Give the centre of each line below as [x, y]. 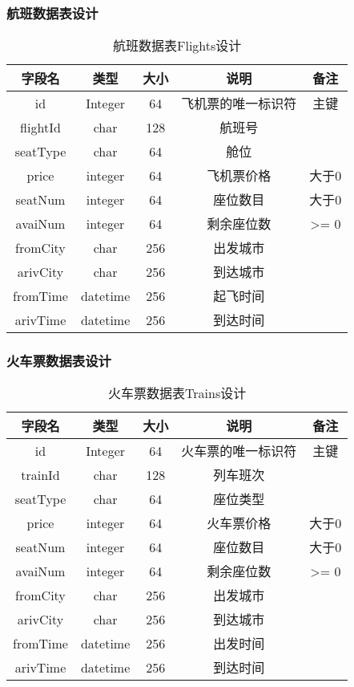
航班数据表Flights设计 [177, 46]
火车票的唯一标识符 [239, 451]
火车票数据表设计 [59, 361]
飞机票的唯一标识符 [239, 104]
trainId [40, 474]
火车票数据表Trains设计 [177, 393]
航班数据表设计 [52, 12]
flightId [40, 127]
